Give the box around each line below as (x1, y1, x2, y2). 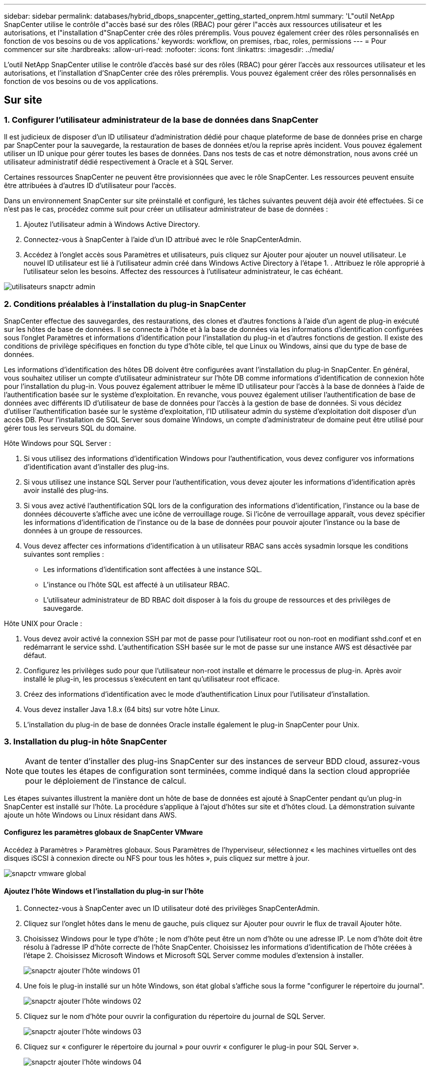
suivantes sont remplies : (24, 549, 104, 558)
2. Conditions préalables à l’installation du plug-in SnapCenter (4, 299, 246, 309)
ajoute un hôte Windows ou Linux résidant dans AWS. (4, 810, 177, 819)
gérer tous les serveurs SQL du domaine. (4, 423, 136, 432)
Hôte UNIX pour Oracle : (4, 619, 82, 628)
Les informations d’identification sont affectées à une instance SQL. (43, 565, 262, 574)
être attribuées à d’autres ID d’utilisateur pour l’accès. (4, 181, 176, 190)
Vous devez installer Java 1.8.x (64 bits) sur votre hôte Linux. (24, 705, 220, 713)
